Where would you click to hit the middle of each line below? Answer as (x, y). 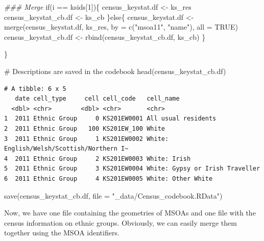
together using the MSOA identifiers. (62, 233)
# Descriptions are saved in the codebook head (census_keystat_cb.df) (115, 71)
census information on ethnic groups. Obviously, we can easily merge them (121, 222)
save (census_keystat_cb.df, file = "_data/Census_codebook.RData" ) (113, 195)
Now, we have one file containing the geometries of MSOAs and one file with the (130, 213)
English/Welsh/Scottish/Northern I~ (66, 149)
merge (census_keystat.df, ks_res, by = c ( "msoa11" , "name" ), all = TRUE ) (121, 27)
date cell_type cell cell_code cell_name (97, 99)
